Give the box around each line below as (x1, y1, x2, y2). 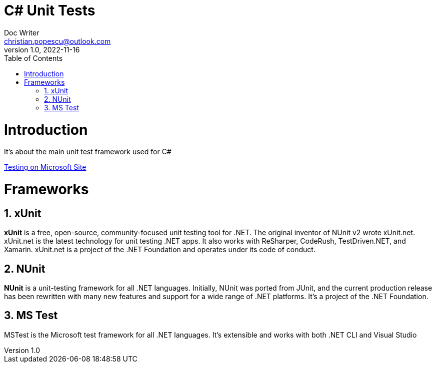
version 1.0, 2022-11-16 (4, 45, 80, 54)
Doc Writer (4, 28, 39, 37)
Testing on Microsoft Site (4, 163, 86, 172)
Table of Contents (4, 53, 63, 62)
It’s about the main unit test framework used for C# (4, 147, 171, 156)
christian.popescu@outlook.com (4, 36, 111, 45)
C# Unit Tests (4, 2, 95, 19)
